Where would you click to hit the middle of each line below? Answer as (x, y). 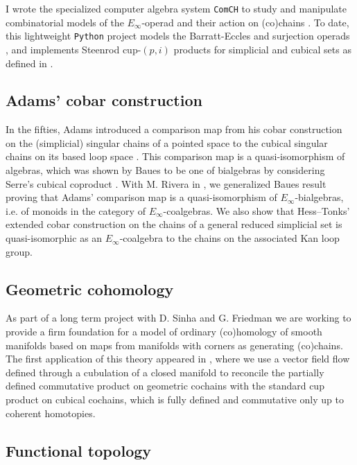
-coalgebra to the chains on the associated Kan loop (229, 238)
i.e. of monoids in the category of (76, 210)
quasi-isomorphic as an (54, 238)
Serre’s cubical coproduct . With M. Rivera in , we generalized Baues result (166, 183)
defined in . (29, 63)
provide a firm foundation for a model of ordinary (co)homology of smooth (164, 332)
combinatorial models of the (65, 22)
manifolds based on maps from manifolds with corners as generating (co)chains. (174, 345)
